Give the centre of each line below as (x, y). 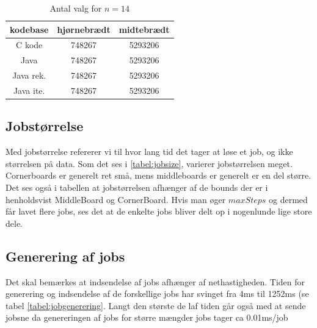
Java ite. (29, 90)
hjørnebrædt (84, 29)
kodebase (29, 29)
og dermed (288, 199)
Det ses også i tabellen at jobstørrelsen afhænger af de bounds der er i (137, 187)
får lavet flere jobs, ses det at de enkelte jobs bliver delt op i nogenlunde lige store (159, 211)
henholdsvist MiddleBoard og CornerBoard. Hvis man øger (116, 199)
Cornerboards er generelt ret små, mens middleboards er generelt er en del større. (158, 175)
